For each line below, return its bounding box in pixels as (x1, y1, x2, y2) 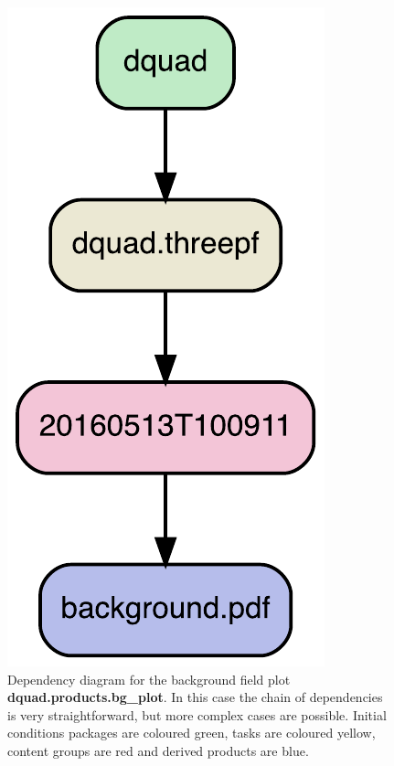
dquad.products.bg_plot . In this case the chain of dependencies (7, 687, 383, 707)
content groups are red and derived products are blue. (7, 740, 309, 760)
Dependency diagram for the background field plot (7, 669, 291, 688)
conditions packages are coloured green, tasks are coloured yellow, (7, 723, 376, 742)
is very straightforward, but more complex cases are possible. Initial (7, 705, 387, 724)
